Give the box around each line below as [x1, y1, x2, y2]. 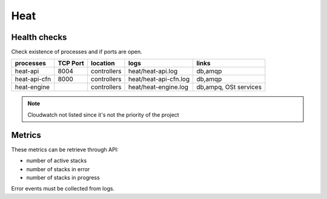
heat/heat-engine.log [128, 83, 189, 91]
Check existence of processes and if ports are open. [11, 48, 142, 56]
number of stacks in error [26, 165, 90, 172]
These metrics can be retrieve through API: [11, 146, 119, 153]
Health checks [11, 32, 67, 42]
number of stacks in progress [26, 174, 100, 181]
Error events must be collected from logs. [11, 185, 115, 192]
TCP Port [58, 59, 84, 68]
